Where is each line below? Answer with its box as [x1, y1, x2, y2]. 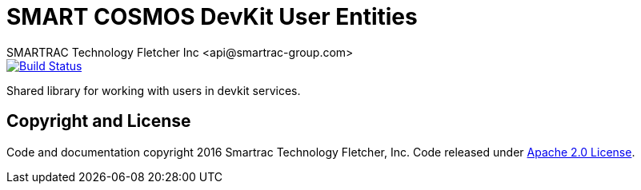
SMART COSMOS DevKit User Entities [6, 3, 418, 30]
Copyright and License [6, 111, 191, 132]
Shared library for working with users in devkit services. [6, 83, 301, 97]
